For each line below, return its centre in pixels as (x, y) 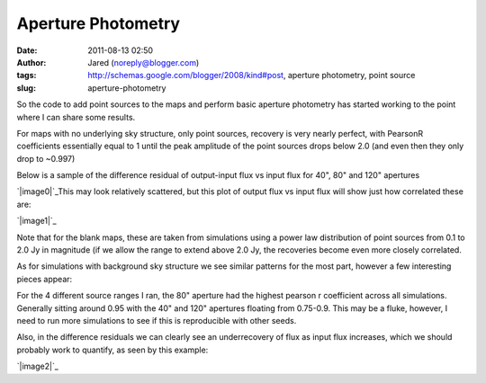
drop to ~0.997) (46, 158)
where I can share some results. (76, 117)
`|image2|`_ (37, 366)
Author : (31, 62)
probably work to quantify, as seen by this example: (112, 350)
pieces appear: (45, 279)
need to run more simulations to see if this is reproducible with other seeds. (157, 320)
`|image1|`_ (37, 221)
